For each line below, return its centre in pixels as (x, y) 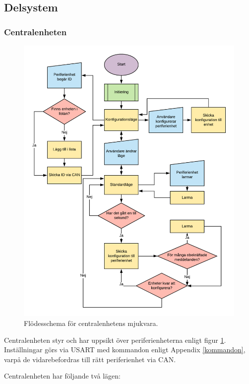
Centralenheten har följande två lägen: (62, 376)
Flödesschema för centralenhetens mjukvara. (91, 323)
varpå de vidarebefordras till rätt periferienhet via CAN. (90, 359)
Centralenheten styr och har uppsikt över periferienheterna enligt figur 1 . (115, 340)
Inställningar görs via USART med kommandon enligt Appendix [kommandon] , (125, 350)
